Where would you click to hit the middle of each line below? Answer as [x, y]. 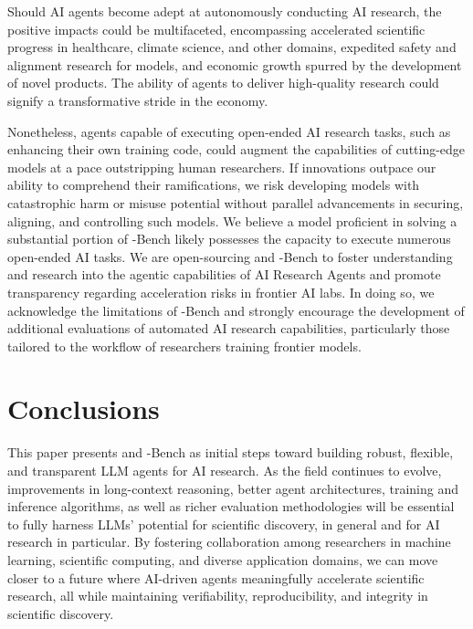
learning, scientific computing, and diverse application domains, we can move [223, 559]
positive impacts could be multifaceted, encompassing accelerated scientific [216, 29]
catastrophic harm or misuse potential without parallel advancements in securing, [236, 202]
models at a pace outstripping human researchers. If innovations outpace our [222, 167]
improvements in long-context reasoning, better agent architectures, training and [233, 488]
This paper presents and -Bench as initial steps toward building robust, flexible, [231, 452]
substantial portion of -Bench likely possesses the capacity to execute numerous [229, 239]
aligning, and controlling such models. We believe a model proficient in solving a [232, 220]
